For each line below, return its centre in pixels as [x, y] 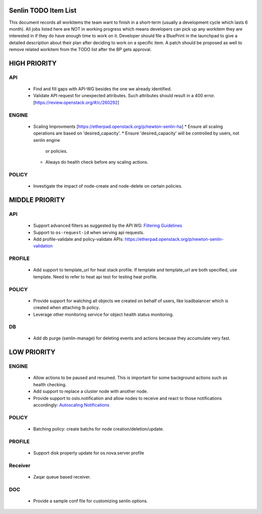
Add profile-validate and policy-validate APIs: [78, 239]
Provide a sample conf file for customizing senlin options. [90, 501]
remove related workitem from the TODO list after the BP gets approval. [80, 50]
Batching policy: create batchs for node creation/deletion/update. [99, 429]
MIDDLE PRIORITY [37, 200]
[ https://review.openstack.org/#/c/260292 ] [76, 103]
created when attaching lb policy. [66, 308]
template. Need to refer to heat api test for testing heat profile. [95, 276]
